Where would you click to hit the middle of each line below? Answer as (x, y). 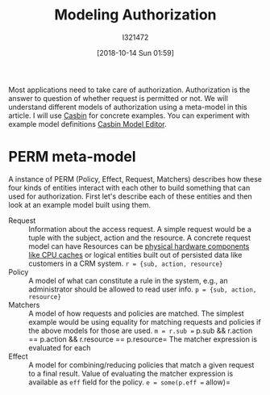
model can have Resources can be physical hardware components (139, 246)
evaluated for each (60, 347)
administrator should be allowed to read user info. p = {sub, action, (143, 289)
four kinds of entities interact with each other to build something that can (129, 187)
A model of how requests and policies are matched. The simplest (136, 313)
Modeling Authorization (135, 15)
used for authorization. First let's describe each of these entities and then (130, 196)
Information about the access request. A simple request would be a (140, 229)
